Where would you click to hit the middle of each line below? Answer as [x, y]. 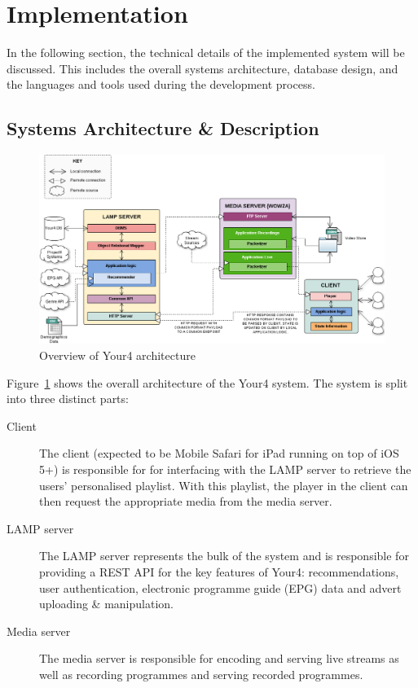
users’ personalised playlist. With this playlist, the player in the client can [224, 485]
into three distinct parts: [68, 399]
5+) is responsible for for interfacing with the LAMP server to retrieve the [225, 469]
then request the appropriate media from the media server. [186, 501]
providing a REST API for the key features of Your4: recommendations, [219, 571]
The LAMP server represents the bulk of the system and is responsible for [224, 556]
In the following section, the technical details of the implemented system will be [206, 53]
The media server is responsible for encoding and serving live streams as [219, 658]
